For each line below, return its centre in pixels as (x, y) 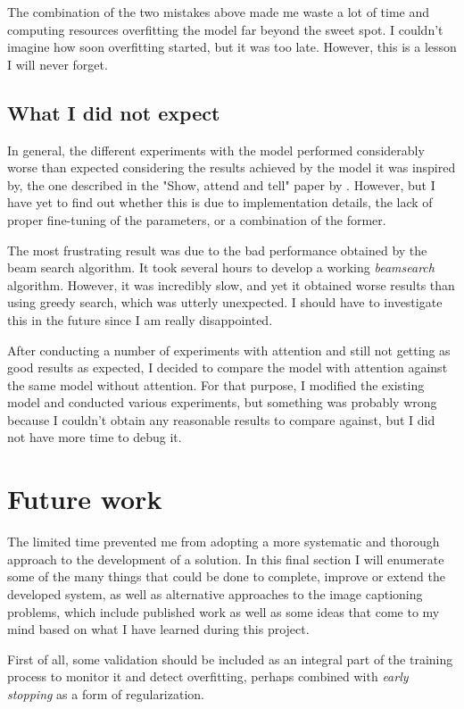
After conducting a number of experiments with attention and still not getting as (229, 350)
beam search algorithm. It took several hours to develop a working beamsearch (221, 267)
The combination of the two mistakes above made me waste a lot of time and (219, 12)
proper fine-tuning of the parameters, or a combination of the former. (197, 219)
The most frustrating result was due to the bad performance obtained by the (217, 250)
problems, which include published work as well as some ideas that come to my (224, 611)
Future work (85, 499)
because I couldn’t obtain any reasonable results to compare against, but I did (221, 419)
